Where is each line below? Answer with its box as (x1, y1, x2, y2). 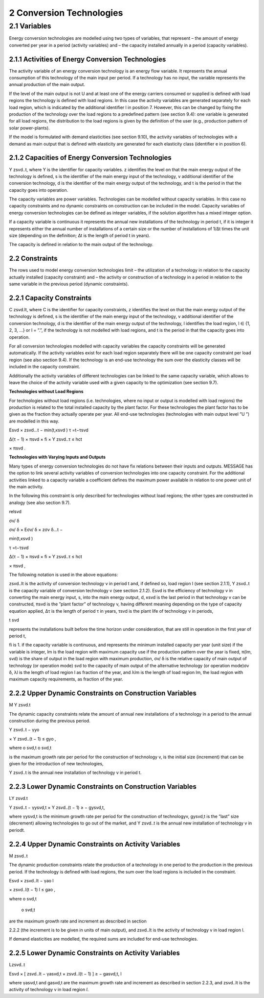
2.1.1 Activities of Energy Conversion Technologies (9, 55, 166, 63)
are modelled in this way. (9, 418, 60, 424)
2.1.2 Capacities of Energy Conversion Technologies (9, 153, 172, 162)
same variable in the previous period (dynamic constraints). (9, 281, 129, 287)
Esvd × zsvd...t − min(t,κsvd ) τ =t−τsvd (9, 427, 89, 433)
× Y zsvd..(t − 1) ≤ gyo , (9, 736, 56, 742)
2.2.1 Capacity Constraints (9, 294, 92, 302)
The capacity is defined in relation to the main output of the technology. (9, 242, 154, 248)
